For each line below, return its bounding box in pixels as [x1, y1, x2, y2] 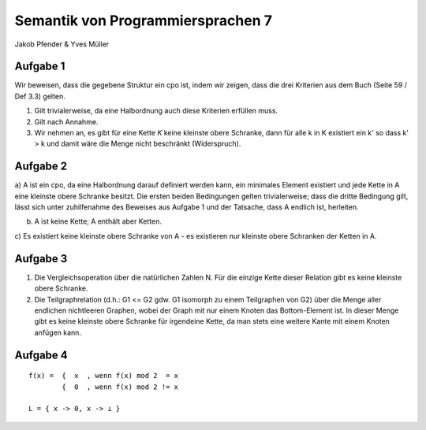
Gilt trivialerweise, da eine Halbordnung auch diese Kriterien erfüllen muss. [34, 106, 278, 116]
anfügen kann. [34, 328, 82, 337]
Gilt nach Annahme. [34, 117, 99, 126]
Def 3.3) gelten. [14, 91, 66, 101]
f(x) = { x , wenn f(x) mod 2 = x [28, 371, 179, 380]
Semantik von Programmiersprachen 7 [14, 12, 272, 29]
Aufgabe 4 [14, 348, 69, 361]
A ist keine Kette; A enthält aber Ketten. [34, 217, 162, 226]
